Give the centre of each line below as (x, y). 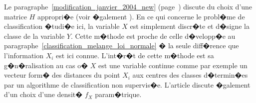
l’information (24, 55)
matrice (15, 16)
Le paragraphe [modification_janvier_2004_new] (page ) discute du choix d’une (128, 6)
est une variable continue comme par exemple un (173, 65)
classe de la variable (34, 36)
